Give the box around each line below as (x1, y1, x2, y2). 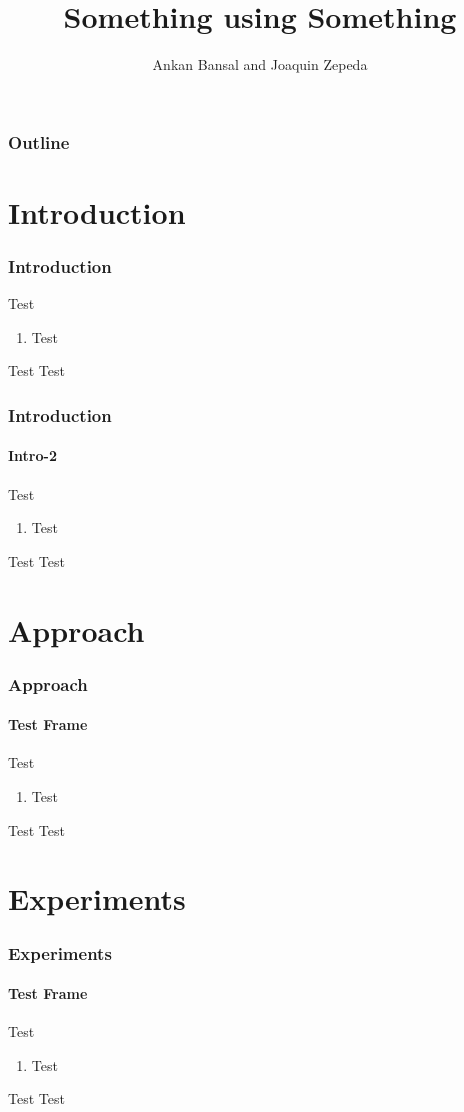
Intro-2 (8, 445, 57, 466)
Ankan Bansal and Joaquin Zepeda (152, 54, 368, 75)
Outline (8, 129, 70, 154)
